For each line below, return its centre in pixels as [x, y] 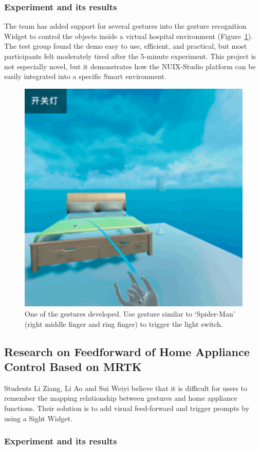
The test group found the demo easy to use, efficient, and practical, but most [126, 46]
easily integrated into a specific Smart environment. [85, 76]
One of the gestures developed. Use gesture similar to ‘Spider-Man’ [130, 313]
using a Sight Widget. [39, 418]
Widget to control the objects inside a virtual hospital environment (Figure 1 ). [129, 36]
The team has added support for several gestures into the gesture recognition [125, 26]
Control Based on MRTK [73, 366]
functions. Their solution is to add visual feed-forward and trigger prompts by [127, 408]
